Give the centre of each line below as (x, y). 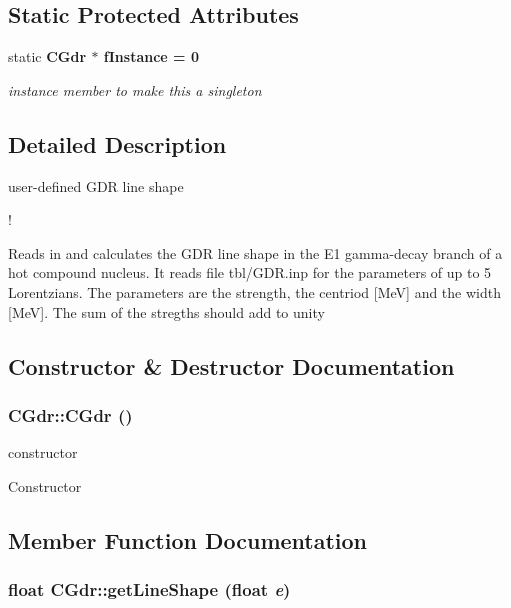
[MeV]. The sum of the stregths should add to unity (166, 311)
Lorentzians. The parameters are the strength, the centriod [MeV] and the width (254, 291)
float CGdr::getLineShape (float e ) (149, 589)
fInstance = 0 (151, 56)
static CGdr (47, 56)
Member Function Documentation (188, 539)
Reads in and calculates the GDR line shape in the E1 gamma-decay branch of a (255, 252)
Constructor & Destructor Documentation (231, 365)
